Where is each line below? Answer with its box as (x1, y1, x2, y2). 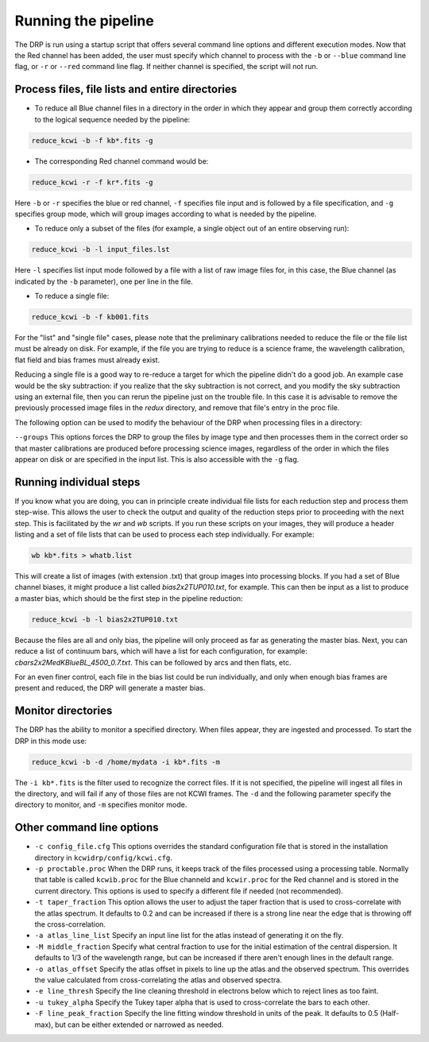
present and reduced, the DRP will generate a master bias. (14, 684, 206, 693)
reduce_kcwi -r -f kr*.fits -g (31, 177, 154, 187)
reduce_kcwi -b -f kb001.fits (31, 312, 149, 322)
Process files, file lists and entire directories (14, 83, 238, 96)
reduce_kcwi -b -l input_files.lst (31, 245, 170, 254)
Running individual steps (14, 475, 141, 489)
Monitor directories (14, 704, 113, 718)
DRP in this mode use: (14, 736, 87, 746)
